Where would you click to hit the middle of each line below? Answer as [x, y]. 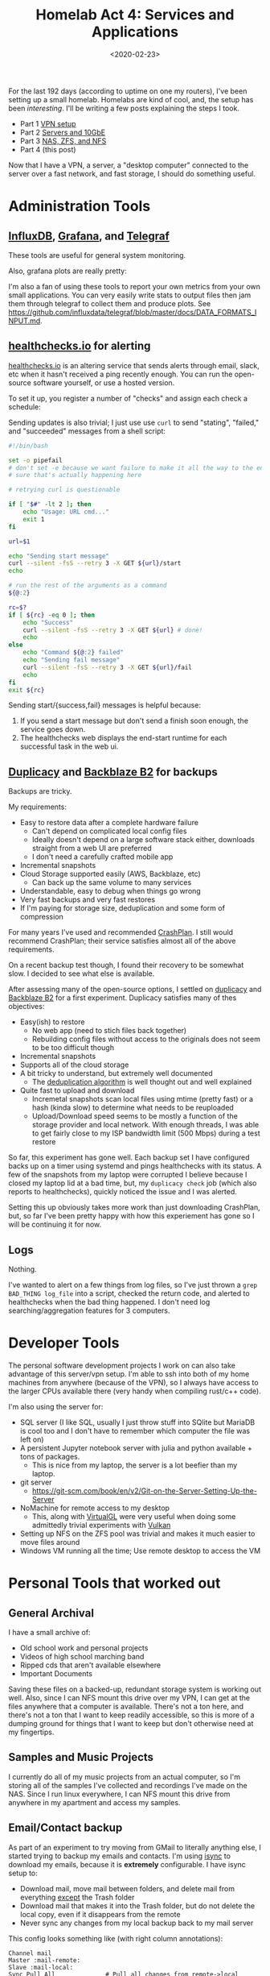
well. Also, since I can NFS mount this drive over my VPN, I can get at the [129, 1697]
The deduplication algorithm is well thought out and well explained [141, 1082]
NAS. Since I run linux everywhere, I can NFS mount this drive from [119, 1794]
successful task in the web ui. [69, 746]
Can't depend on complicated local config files [109, 831]
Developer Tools [64, 1343]
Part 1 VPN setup [48, 123]
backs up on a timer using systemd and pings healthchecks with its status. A [135, 1166]
